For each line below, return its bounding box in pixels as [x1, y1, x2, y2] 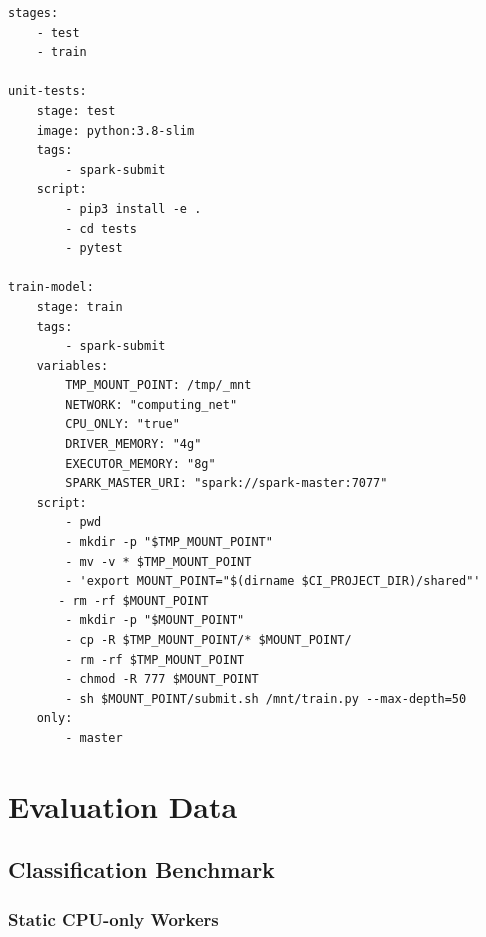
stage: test [36, 103, 116, 118]
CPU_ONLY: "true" [65, 417, 180, 432]
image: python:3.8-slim [36, 123, 195, 138]
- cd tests [65, 221, 137, 236]
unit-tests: [8, 84, 87, 99]
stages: [8, 6, 59, 20]
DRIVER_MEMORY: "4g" [65, 437, 202, 452]
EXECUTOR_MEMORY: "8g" [65, 456, 216, 471]
